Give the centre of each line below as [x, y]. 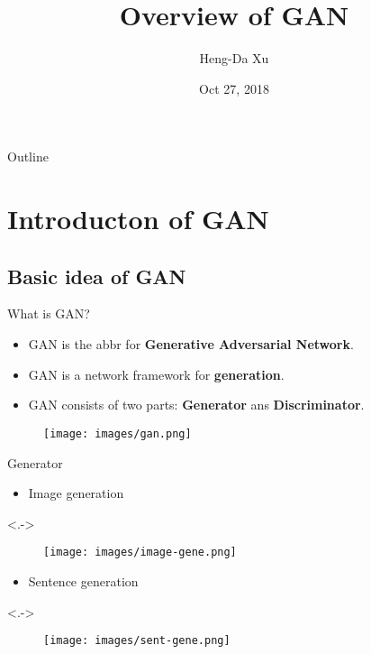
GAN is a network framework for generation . [156, 374]
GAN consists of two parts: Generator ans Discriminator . [196, 405]
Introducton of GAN [138, 219]
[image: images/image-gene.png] [140, 553]
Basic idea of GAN [97, 276]
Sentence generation [83, 580]
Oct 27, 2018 [234, 88]
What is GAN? [49, 313]
